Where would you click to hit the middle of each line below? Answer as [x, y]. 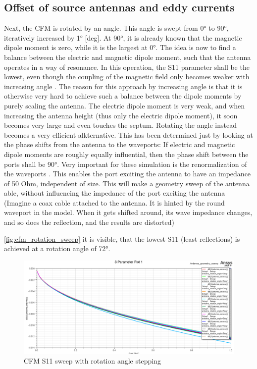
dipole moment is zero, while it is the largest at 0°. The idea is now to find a [120, 47]
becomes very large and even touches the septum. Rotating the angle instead [120, 125]
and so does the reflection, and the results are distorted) [89, 222]
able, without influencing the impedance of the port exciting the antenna [115, 193]
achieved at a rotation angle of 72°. [57, 248]
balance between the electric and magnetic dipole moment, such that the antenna [128, 57]
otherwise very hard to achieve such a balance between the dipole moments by [123, 96]
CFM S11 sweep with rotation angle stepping [92, 361]
